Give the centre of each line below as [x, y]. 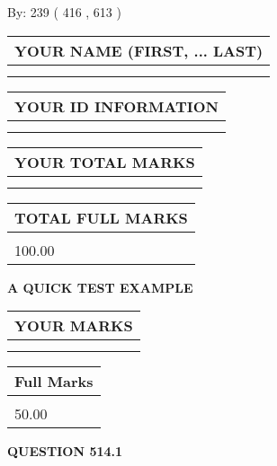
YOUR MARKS [74, 326]
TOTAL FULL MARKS [101, 217]
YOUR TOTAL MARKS [105, 162]
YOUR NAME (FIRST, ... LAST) [139, 50]
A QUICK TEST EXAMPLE [100, 287]
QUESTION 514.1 [65, 451]
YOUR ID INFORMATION [116, 106]
